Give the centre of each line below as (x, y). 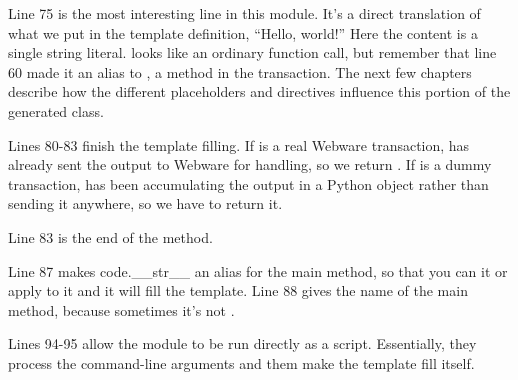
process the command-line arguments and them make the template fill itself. (241, 362)
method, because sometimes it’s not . (121, 309)
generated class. (56, 110)
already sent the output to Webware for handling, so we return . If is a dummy (250, 164)
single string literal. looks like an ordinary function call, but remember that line (252, 52)
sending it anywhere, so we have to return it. (145, 203)
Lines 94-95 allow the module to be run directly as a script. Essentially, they (242, 343)
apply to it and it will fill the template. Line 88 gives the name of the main (238, 290)
